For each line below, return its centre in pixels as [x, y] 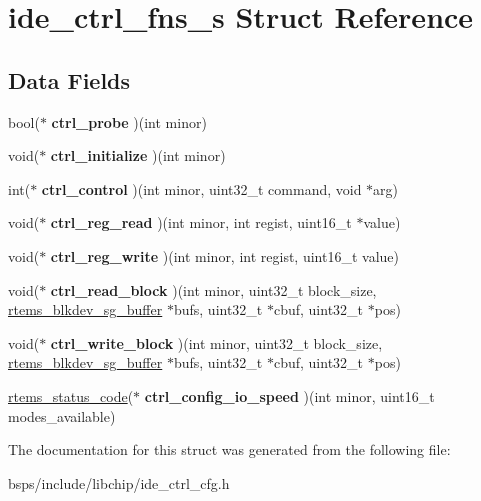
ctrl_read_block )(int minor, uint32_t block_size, [213, 289]
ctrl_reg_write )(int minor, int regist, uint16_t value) [224, 255]
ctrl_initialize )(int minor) [138, 155]
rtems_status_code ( [71, 395]
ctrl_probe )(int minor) [129, 121]
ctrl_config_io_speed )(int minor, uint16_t [289, 395]
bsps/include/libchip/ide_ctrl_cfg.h [119, 482]
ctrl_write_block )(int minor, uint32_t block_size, [216, 342]
